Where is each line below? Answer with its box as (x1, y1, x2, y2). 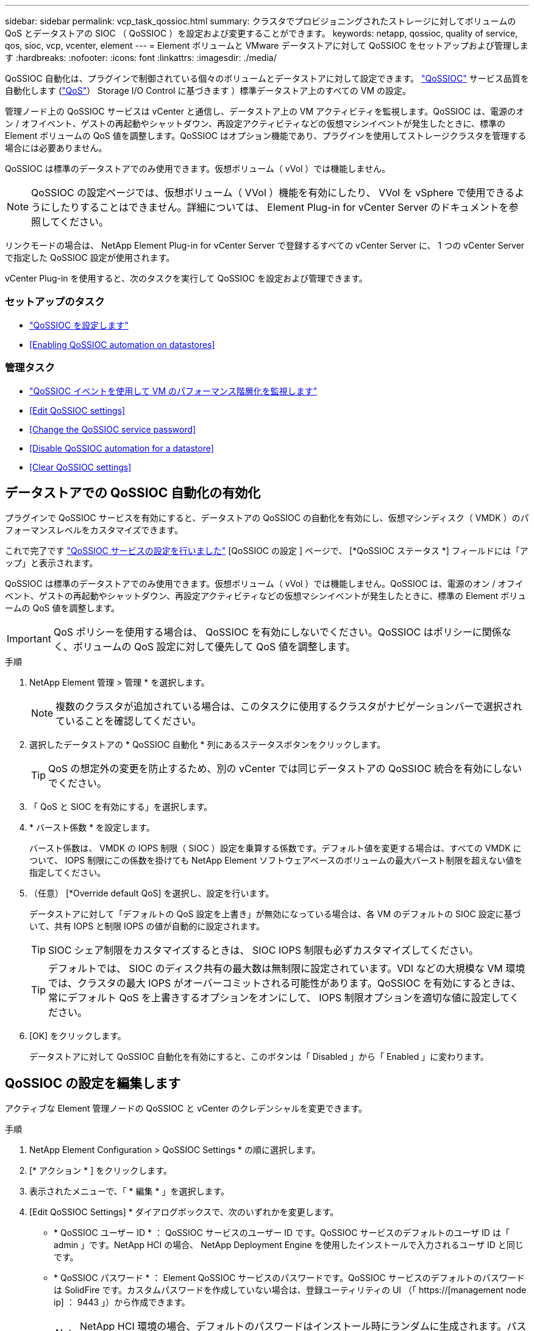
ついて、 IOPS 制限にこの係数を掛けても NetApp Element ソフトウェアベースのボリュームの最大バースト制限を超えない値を (29, 855, 523, 866)
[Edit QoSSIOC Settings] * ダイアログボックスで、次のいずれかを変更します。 (29, 1207, 339, 1218)
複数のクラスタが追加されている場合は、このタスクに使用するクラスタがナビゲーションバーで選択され (55, 700, 522, 713)
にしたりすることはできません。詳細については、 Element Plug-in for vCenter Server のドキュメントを (41, 201, 509, 213)
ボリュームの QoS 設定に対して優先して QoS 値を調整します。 (73, 641, 356, 653)
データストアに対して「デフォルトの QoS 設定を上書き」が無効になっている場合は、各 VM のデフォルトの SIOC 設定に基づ (29, 909, 521, 920)
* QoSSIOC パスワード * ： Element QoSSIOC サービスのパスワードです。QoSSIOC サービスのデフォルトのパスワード (54, 1272, 525, 1283)
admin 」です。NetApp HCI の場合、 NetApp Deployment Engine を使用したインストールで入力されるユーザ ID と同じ (54, 1240, 524, 1251)
